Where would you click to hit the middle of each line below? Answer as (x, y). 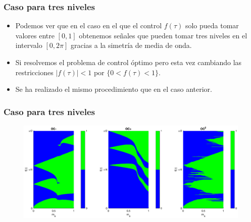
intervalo (29, 45)
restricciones (34, 72)
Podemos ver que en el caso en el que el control (89, 25)
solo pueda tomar (212, 25)
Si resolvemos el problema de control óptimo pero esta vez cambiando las (129, 62)
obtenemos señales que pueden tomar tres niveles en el (163, 35)
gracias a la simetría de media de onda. (131, 45)
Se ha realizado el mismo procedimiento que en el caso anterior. (114, 89)
